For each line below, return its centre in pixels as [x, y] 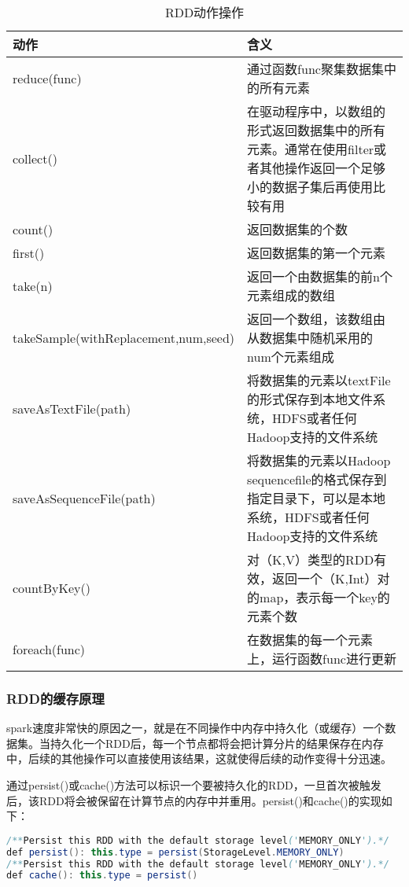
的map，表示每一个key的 [319, 597]
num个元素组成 [291, 357]
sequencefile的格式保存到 [317, 479]
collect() [35, 158]
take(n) [33, 285]
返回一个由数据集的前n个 [320, 276]
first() [29, 252]
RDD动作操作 [204, 12]
